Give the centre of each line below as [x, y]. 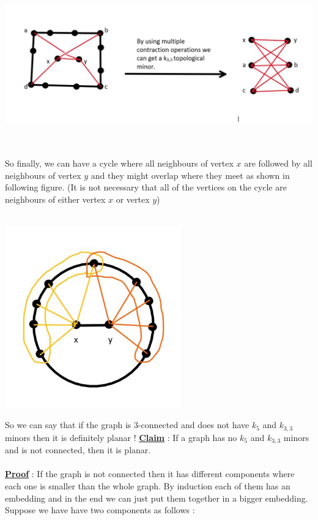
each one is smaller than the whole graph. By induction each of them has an [148, 486]
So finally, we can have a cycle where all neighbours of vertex [119, 163]
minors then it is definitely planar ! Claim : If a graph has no [121, 437]
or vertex [133, 199]
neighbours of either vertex [55, 199]
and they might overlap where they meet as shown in [190, 175]
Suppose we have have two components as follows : [100, 510]
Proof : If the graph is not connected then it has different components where [150, 474]
